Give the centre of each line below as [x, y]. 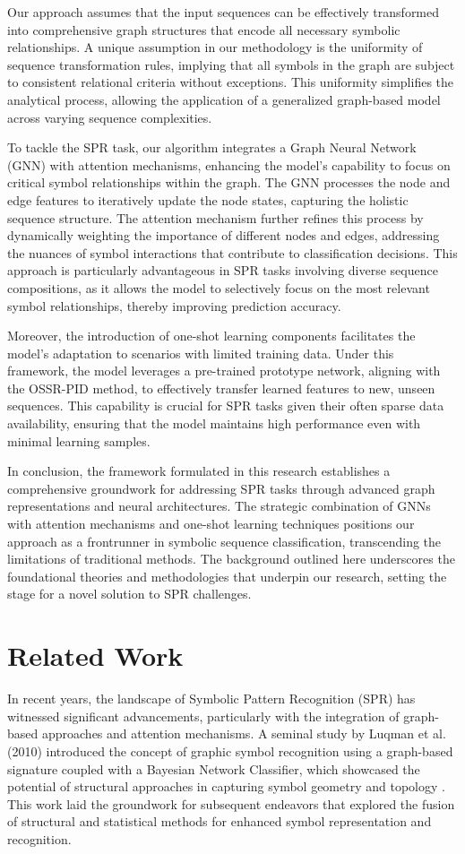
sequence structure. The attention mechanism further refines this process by [215, 217]
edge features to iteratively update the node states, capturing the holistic [208, 199]
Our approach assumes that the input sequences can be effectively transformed [224, 12]
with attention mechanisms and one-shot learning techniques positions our [211, 524]
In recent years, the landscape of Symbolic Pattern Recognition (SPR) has [211, 699]
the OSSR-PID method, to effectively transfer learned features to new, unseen [221, 388]
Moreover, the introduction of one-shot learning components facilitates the [211, 336]
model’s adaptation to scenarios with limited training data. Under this [201, 353]
